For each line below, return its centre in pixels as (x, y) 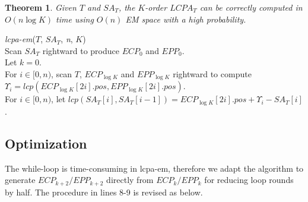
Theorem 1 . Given (41, 7)
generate (20, 180)
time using (75, 19)
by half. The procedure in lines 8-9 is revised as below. (104, 192)
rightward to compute (212, 73)
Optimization (46, 143)
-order (156, 7)
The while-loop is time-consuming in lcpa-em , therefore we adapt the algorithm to (154, 168)
